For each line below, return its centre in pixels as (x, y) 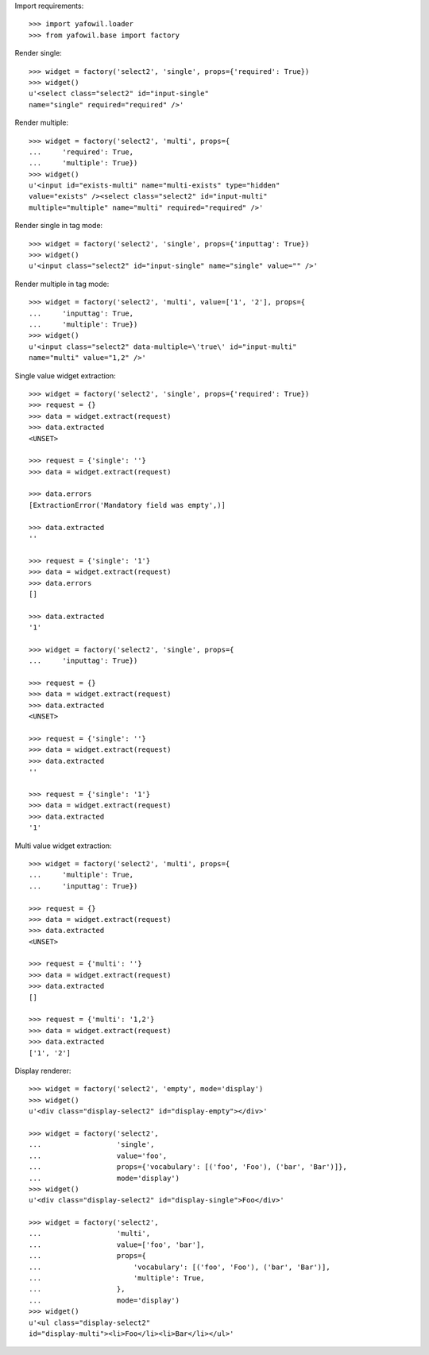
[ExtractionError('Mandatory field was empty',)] (128, 505)
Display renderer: (43, 1070)
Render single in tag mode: (59, 226)
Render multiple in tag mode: (62, 284)
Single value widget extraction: (65, 376)
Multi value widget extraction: (63, 846)
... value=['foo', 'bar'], (117, 1245)
